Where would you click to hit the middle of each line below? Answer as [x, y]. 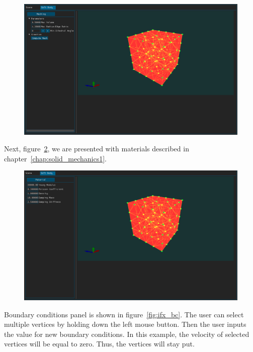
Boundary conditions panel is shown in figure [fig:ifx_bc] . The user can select [124, 314]
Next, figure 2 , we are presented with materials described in [97, 149]
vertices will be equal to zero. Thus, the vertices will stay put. [99, 344]
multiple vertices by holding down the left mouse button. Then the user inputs [125, 324]
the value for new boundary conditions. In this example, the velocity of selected [127, 334]
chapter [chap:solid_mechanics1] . [55, 158]
